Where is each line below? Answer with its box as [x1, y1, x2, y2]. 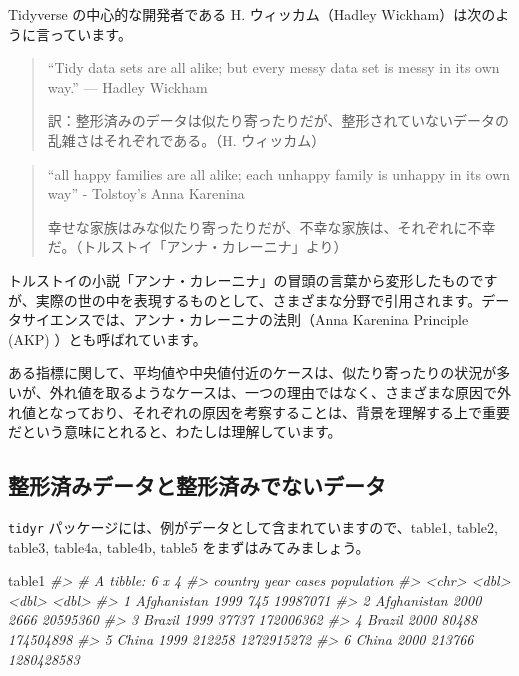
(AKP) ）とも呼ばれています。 [8, 328, 207, 349]
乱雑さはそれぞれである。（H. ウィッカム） [47, 129, 326, 150]
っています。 [49, 23, 132, 44]
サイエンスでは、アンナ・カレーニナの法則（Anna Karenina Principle [21, 309, 469, 330]
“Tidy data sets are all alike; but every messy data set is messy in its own [47, 57, 500, 78]
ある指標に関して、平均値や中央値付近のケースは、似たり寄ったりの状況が [8, 362, 497, 383]
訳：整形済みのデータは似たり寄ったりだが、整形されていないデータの [47, 110, 510, 131]
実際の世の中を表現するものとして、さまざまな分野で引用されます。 [35, 289, 482, 310]
